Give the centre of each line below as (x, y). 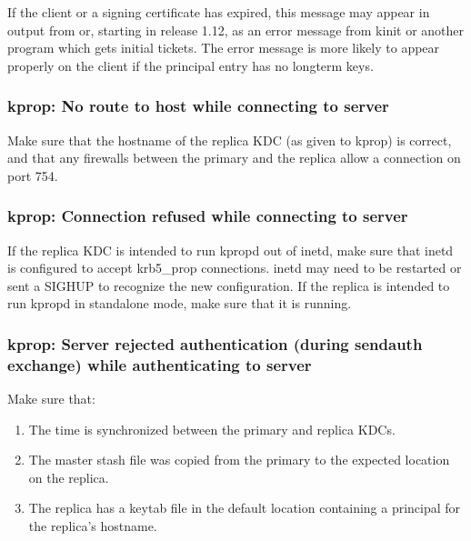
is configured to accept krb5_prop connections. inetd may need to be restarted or (235, 268)
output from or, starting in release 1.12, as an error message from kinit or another (236, 30)
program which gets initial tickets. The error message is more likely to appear (224, 48)
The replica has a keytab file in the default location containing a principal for (245, 508)
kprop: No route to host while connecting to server (198, 106)
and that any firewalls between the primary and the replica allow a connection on (234, 158)
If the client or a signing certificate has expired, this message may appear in (219, 12)
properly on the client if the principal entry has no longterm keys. (190, 65)
